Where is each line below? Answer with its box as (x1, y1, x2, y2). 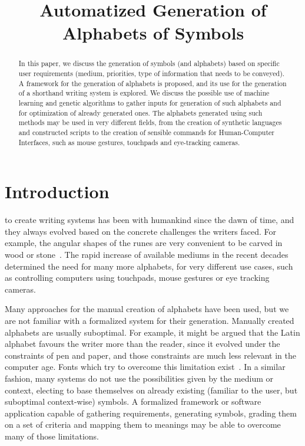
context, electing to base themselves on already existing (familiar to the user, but (5, 383, 298, 396)
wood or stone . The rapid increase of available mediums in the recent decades (5, 248, 289, 260)
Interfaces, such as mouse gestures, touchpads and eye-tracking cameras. (18, 137, 240, 147)
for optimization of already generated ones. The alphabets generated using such (18, 107, 263, 117)
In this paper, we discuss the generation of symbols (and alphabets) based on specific (18, 58, 280, 68)
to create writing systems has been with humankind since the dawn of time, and (5, 214, 294, 226)
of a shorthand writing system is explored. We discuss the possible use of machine (18, 88, 270, 98)
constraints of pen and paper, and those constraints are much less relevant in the (5, 349, 296, 361)
